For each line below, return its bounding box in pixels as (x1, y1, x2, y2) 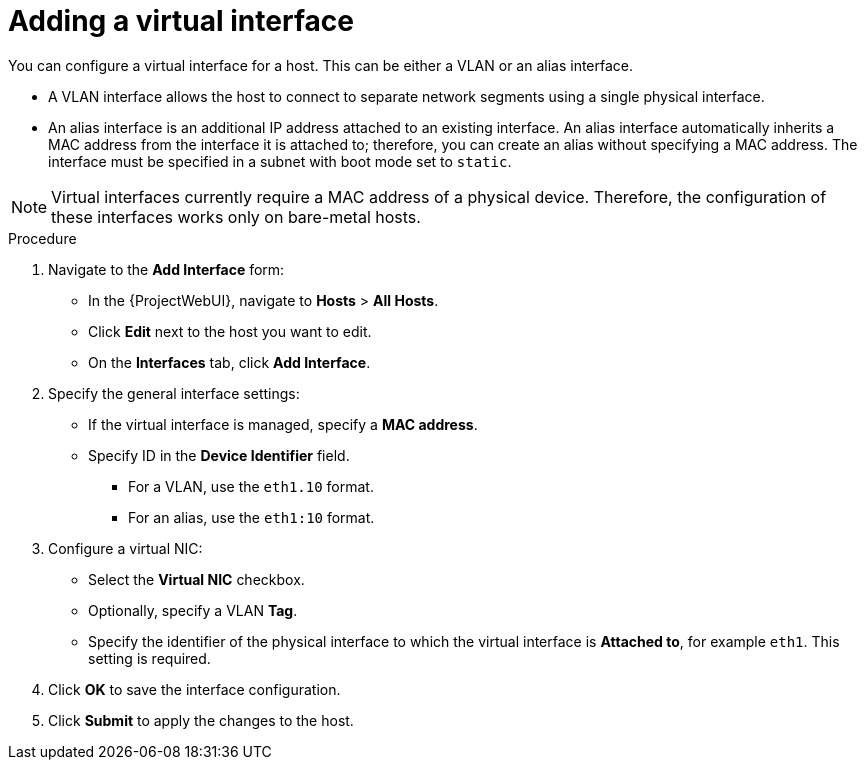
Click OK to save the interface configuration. (48, 680, 341, 698)
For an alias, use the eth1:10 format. (128, 508, 375, 526)
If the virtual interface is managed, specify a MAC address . (88, 415, 478, 433)
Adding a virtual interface (8, 4, 354, 38)
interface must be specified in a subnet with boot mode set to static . (48, 152, 512, 170)
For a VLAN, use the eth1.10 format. (128, 477, 374, 495)
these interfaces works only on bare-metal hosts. (51, 206, 421, 227)
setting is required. (88, 649, 211, 667)
